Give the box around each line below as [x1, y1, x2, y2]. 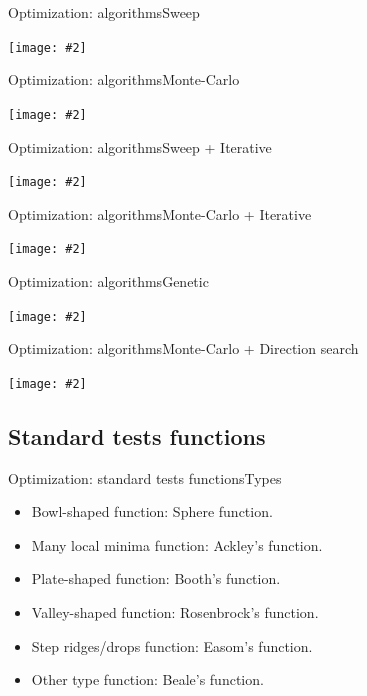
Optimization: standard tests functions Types [8, 467, 282, 488]
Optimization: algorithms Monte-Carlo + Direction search [8, 338, 359, 359]
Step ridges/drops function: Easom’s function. [31, 635, 313, 656]
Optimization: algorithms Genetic [8, 271, 209, 291]
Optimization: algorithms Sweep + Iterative [8, 136, 272, 157]
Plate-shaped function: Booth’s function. [31, 568, 281, 589]
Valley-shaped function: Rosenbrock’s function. [31, 602, 319, 623]
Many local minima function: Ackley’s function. [31, 534, 323, 555]
